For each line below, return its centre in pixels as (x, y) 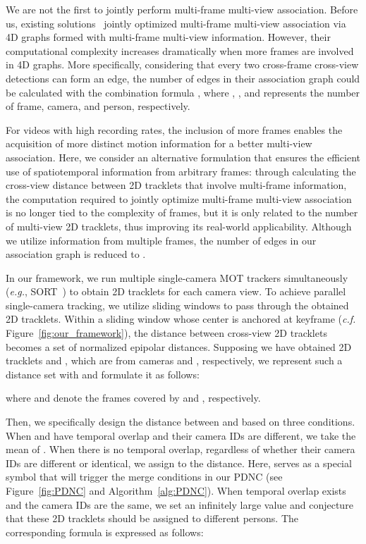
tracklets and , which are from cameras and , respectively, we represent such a (174, 360)
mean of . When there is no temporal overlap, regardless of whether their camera (181, 449)
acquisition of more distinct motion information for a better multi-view (159, 143)
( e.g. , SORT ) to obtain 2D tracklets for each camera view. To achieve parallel (176, 291)
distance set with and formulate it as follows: (103, 374)
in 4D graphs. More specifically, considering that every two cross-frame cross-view (182, 64)
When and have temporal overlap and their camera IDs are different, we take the (181, 435)
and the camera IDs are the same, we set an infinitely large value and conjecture (179, 504)
